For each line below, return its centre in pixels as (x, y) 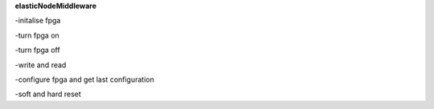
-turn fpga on (37, 35)
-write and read (41, 65)
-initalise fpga (38, 21)
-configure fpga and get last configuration (84, 79)
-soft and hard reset (48, 94)
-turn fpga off (37, 50)
